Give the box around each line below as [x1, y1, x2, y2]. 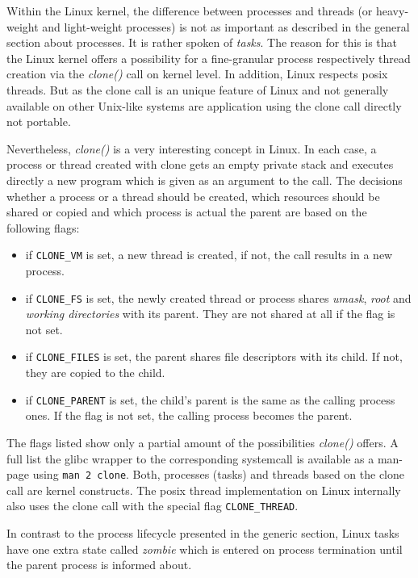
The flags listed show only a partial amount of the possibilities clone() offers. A [6, 433, 399, 450]
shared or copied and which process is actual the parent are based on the [6, 203, 367, 220]
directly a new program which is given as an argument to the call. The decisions [6, 171, 403, 188]
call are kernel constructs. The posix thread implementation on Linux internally [6, 481, 401, 498]
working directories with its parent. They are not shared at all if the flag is [25, 305, 395, 322]
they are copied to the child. [25, 364, 165, 381]
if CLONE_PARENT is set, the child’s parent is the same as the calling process [25, 391, 395, 408]
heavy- [376, 2, 409, 19]
